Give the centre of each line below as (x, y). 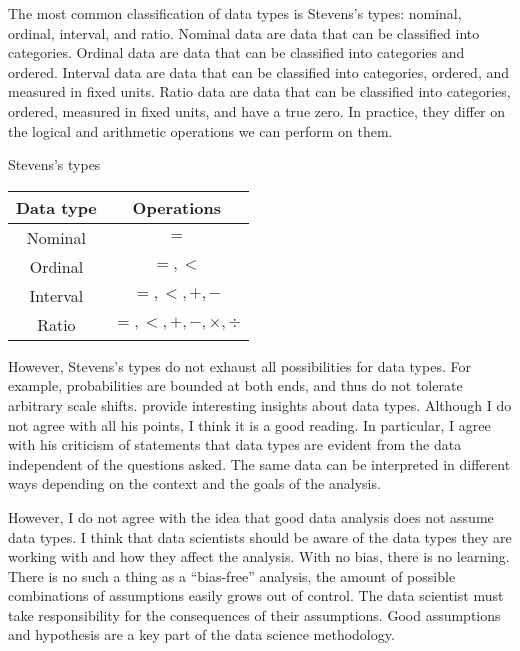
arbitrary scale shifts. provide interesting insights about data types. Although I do (260, 404)
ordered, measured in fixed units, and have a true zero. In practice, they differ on (257, 110)
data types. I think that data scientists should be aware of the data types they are (260, 536)
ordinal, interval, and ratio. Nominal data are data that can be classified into (244, 32)
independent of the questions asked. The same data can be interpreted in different (259, 463)
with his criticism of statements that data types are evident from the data (235, 444)
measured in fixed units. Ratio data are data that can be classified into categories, (259, 91)
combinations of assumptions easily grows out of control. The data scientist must (256, 595)
